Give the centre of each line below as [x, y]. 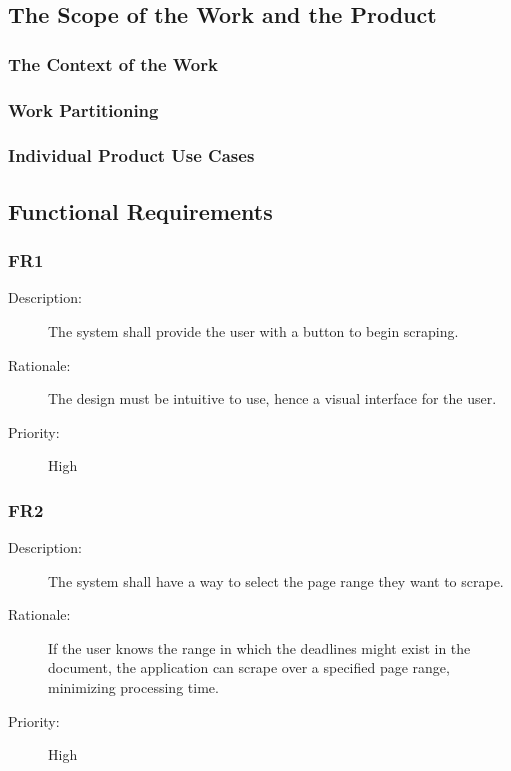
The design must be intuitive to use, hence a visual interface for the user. [272, 398]
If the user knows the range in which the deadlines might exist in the [259, 647]
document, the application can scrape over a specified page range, [249, 667]
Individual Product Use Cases [131, 155]
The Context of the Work [113, 63]
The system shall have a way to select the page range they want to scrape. [276, 580]
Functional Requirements [140, 210]
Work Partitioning [83, 109]
